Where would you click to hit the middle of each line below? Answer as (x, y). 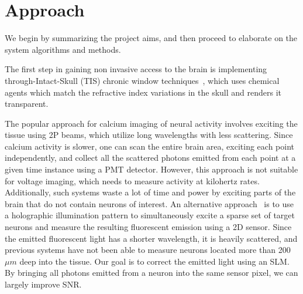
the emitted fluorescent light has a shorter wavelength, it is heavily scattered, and (151, 238)
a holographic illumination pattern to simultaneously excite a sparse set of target (150, 215)
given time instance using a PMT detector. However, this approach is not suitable (151, 169)
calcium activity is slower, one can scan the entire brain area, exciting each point (150, 146)
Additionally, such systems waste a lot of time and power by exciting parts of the (150, 192)
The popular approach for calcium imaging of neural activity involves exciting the (151, 123)
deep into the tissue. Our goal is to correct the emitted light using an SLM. (154, 261)
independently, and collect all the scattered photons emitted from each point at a (150, 158)
